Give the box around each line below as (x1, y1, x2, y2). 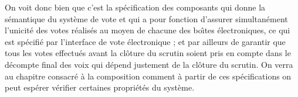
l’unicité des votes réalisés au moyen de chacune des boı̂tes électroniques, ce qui (5, 24, 290, 36)
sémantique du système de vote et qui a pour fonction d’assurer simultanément (5, 12, 288, 25)
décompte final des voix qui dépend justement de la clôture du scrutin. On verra (5, 58, 293, 70)
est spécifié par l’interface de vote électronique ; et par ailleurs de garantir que (5, 35, 286, 47)
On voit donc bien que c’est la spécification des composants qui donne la (5, 1, 266, 13)
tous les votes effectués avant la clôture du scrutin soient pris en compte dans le (5, 47, 291, 59)
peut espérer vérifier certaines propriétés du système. (5, 81, 195, 93)
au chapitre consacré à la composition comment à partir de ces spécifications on (5, 70, 292, 82)
